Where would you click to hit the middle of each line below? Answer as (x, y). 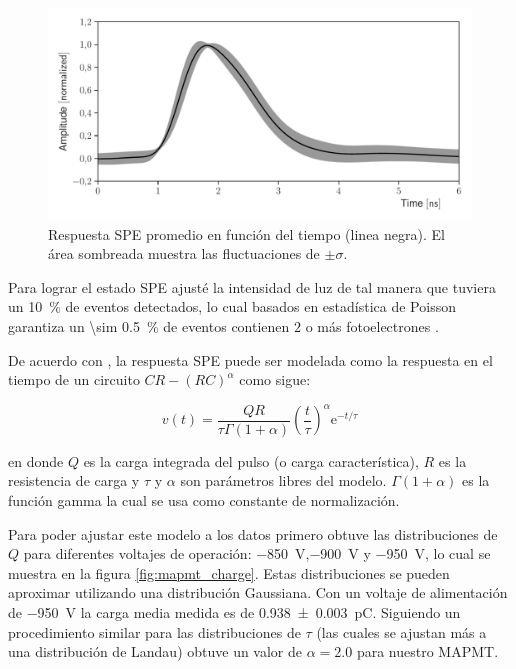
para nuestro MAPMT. (427, 651)
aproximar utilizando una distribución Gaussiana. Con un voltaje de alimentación (258, 592)
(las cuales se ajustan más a (401, 631)
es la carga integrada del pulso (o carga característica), (251, 460)
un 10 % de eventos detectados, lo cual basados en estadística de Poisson (232, 306)
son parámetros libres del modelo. (283, 480)
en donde (36, 460)
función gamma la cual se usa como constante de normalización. (204, 500)
